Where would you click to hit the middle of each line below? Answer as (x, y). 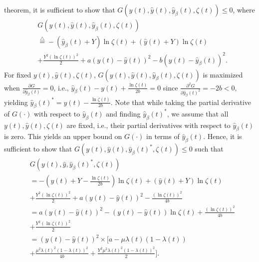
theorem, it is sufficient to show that (60, 9)
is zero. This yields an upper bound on (63, 136)
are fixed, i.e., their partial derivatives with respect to (148, 125)
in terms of (163, 136)
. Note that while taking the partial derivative (181, 102)
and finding (123, 113)
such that (209, 149)
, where (244, 9)
